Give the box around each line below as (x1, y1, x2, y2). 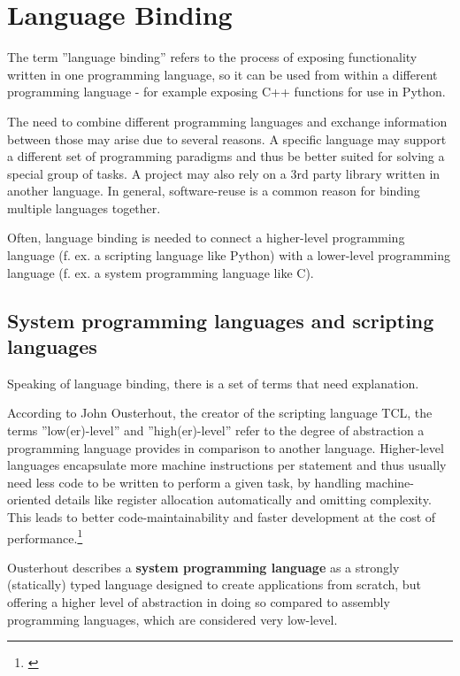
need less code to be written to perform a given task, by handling (7, 472, 362, 491)
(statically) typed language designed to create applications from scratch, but (7, 575, 421, 594)
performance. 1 (7, 526, 83, 547)
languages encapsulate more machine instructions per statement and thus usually (7, 456, 447, 474)
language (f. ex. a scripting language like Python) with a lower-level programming (7, 246, 450, 265)
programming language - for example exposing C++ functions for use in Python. (7, 82, 446, 101)
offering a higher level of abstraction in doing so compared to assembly (7, 593, 390, 611)
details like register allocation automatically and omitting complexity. (55, 490, 432, 509)
